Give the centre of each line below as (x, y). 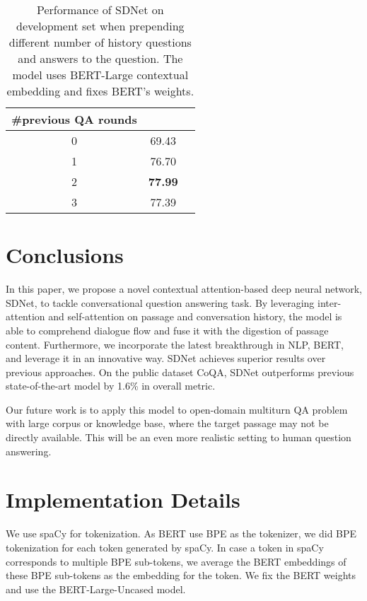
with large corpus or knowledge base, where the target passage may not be (167, 423)
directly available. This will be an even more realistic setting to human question (179, 437)
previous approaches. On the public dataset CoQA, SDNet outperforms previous (180, 372)
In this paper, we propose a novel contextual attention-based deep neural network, (184, 289)
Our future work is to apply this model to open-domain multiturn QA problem (177, 409)
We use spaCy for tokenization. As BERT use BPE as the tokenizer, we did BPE (181, 533)
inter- (330, 302)
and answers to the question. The (100, 58)
